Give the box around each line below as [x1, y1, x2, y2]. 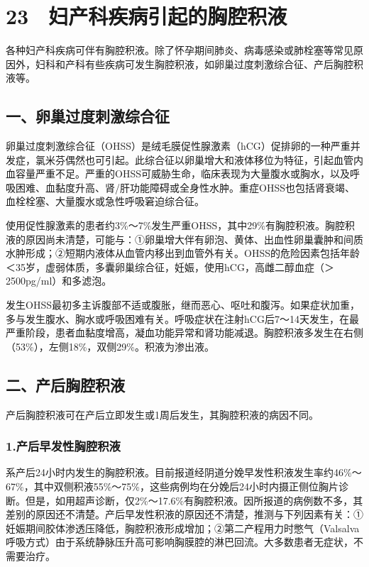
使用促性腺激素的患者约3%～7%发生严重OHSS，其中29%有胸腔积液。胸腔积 [6, 218, 355, 233]
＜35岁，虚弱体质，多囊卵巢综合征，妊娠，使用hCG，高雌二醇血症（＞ [6, 259, 334, 274]
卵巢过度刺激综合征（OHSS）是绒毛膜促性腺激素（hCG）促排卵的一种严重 [6, 138, 351, 153]
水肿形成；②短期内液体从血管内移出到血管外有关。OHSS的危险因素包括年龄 [6, 246, 360, 260]
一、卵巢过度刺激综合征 [6, 105, 170, 127]
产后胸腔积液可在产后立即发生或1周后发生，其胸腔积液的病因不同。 [6, 407, 319, 422]
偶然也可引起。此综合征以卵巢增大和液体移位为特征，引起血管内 [65, 152, 363, 167]
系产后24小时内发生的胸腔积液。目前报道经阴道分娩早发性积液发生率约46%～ [6, 465, 362, 480]
